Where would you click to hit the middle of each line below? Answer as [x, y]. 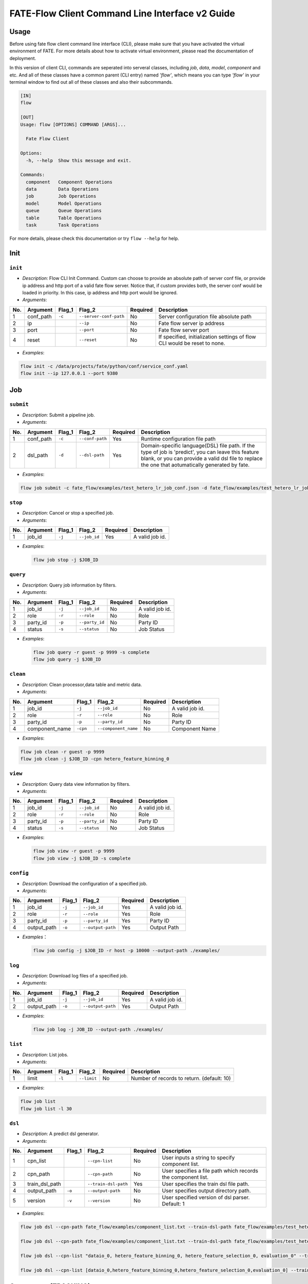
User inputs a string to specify [198, 1158]
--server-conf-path [102, 317]
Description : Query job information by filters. [69, 585]
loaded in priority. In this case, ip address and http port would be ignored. [100, 292]
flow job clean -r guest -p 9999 [62, 752]
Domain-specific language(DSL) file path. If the [198, 445]
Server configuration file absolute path [205, 316]
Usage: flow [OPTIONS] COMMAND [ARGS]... [73, 124]
